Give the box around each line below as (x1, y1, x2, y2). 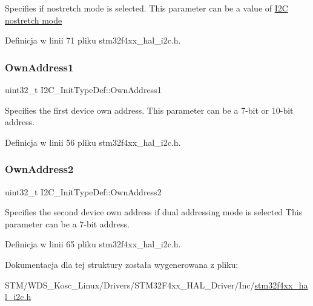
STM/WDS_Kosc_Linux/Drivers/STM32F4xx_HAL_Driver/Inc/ (5, 278, 255, 291)
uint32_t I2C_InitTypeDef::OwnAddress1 (5, 83, 162, 96)
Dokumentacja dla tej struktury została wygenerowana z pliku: (5, 258, 239, 270)
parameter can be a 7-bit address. (5, 217, 130, 230)
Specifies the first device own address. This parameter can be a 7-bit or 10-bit (5, 103, 294, 116)
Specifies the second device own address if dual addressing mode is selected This (5, 206, 303, 218)
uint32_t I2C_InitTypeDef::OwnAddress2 (5, 185, 162, 198)
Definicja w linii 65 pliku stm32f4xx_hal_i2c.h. (5, 238, 181, 250)
